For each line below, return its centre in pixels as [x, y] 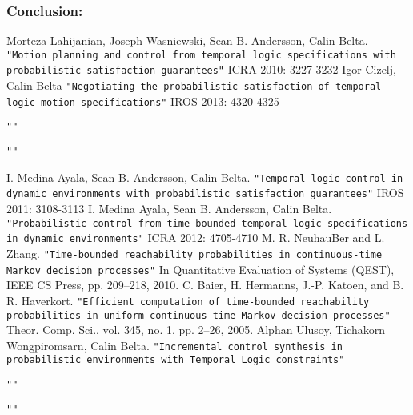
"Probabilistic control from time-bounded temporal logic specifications [207, 223]
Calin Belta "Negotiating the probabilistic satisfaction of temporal [194, 85]
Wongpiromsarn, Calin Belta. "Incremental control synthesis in [174, 345]
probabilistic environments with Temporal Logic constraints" [176, 360]
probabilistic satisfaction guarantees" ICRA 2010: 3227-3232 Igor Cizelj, [201, 69]
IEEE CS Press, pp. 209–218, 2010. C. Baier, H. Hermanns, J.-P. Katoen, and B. [205, 285]
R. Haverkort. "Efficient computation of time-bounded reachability [188, 300]
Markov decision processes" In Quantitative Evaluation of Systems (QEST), [200, 269]
